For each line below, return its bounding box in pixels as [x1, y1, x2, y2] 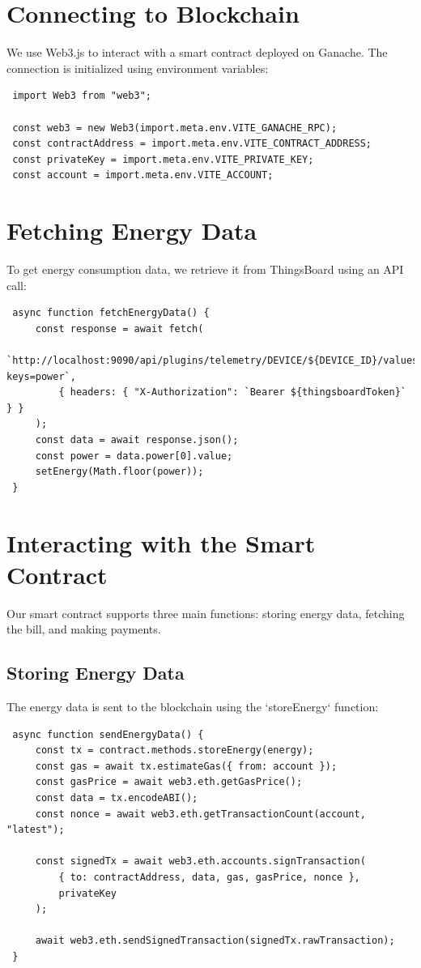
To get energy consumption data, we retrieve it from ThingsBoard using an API [6, 261, 404, 277]
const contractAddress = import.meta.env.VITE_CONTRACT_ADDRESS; [12, 138, 372, 150]
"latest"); [6, 824, 65, 836]
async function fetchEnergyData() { [12, 307, 210, 319]
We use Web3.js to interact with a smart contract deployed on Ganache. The [6, 44, 388, 61]
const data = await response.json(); [35, 433, 239, 446]
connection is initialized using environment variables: [6, 59, 269, 76]
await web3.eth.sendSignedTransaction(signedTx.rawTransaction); [35, 935, 395, 947]
